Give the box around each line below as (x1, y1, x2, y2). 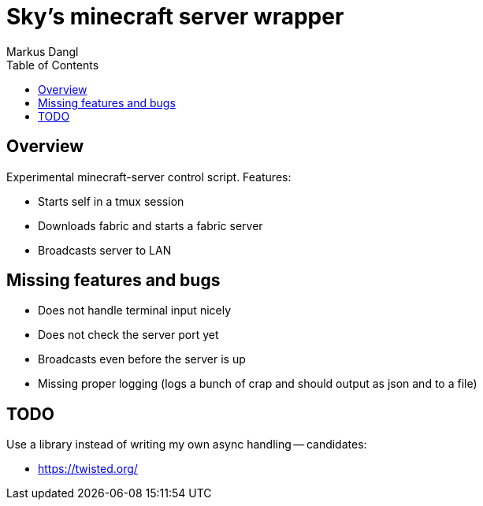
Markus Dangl (6, 44, 79, 58)
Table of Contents (6, 58, 99, 72)
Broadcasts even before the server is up (38, 352, 246, 366)
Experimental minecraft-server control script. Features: (6, 169, 292, 184)
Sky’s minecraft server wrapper (6, 3, 344, 30)
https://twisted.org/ (38, 462, 138, 476)
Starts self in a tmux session (38, 194, 184, 208)
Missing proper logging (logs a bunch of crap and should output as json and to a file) (38, 377, 477, 391)
